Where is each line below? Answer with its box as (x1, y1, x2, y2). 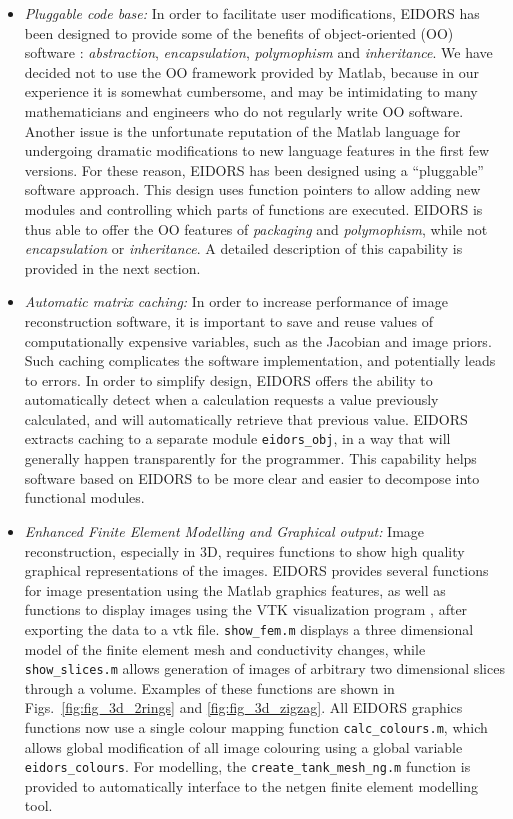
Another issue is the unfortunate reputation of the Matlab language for (24, 120, 461, 141)
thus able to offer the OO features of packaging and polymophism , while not (24, 218, 488, 239)
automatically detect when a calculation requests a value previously (24, 389, 439, 410)
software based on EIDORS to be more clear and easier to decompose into (24, 467, 480, 488)
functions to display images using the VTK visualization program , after (24, 599, 468, 620)
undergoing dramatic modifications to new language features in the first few (24, 140, 490, 161)
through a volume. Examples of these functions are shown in (24, 677, 395, 698)
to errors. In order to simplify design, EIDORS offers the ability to (24, 369, 433, 390)
